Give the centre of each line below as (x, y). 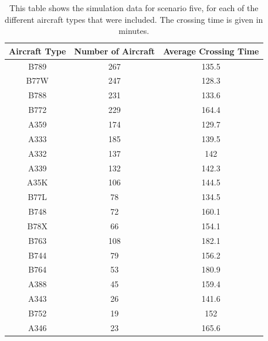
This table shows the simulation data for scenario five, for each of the (134, 8)
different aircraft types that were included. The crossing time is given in (134, 19)
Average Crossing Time (211, 51)
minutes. (134, 31)
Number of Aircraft (115, 51)
